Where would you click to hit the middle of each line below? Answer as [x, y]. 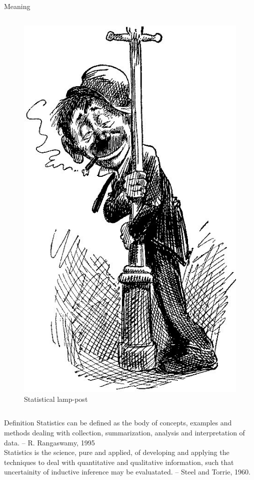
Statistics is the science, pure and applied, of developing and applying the [117, 452]
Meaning [17, 6]
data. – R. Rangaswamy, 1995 [49, 442]
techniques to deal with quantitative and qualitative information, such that [119, 462]
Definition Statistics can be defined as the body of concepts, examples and [118, 423]
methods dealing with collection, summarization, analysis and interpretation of [124, 432]
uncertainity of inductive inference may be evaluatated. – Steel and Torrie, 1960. [127, 472]
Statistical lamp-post [56, 399]
